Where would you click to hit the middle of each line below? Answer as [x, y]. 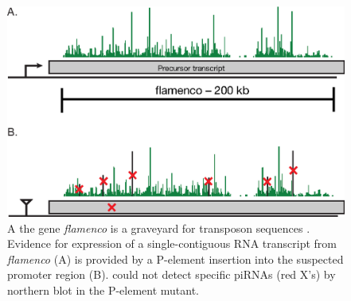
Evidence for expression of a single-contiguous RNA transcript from [172, 243]
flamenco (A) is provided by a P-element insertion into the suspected [175, 259]
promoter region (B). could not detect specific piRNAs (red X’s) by [172, 274]
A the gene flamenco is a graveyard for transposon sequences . [159, 228]
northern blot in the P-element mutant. [103, 289]
